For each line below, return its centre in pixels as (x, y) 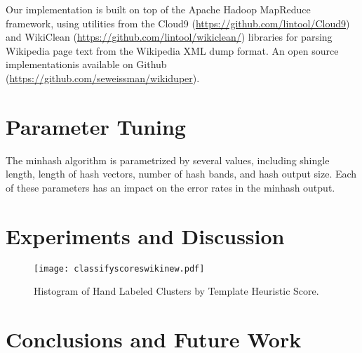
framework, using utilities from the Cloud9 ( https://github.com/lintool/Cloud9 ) (178, 23)
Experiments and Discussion (145, 235)
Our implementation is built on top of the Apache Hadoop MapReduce (158, 9)
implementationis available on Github (86, 64)
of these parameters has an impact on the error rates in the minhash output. (170, 187)
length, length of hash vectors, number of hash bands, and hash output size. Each (181, 174)
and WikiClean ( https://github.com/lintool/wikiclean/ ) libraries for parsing (169, 37)
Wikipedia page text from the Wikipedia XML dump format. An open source (172, 50)
